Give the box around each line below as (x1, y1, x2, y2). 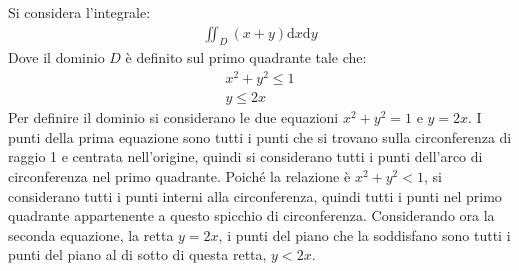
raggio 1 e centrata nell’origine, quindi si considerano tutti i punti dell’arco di (8, 146, 483, 167)
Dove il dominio (8, 47, 105, 68)
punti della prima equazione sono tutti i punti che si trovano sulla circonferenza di (8, 126, 512, 147)
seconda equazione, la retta (8, 224, 174, 245)
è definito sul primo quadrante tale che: (125, 47, 367, 68)
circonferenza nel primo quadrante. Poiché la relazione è (8, 165, 351, 186)
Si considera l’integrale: (8, 2, 151, 22)
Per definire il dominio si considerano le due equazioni (8, 107, 339, 128)
